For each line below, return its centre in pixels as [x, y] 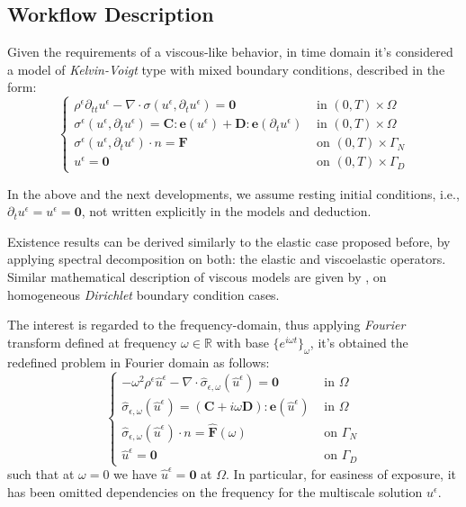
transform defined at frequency [92, 342]
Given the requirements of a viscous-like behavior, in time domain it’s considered [230, 52]
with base [242, 342]
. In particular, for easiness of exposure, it [341, 474]
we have [135, 474]
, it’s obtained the [359, 342]
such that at [41, 474]
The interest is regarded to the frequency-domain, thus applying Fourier [206, 325]
